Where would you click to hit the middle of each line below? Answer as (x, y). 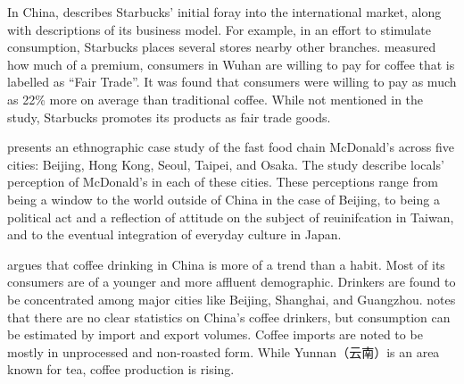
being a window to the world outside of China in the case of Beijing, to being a (224, 199)
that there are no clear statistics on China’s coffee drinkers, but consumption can (229, 317)
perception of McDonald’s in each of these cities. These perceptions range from (223, 182)
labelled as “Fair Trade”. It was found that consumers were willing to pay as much (232, 82)
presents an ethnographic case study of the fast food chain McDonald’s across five (231, 147)
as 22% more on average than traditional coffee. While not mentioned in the (215, 99)
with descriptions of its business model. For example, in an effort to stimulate (219, 29)
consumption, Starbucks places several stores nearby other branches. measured (222, 47)
